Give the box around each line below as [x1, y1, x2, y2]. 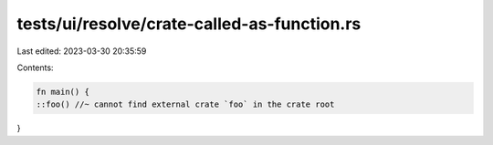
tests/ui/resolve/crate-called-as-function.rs [16, 14, 362, 34]
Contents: [16, 62, 54, 73]
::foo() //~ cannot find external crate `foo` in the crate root [36, 99, 335, 109]
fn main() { [36, 87, 90, 97]
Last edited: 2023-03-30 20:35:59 [16, 46, 147, 57]
